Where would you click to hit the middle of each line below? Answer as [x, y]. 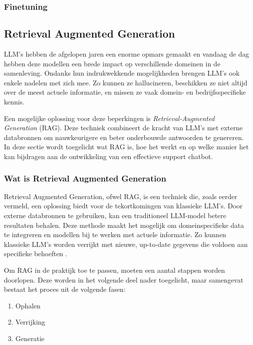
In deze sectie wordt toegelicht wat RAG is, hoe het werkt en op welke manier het [126, 147]
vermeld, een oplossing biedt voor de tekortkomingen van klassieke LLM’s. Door [123, 206]
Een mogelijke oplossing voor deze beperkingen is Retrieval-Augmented [109, 118]
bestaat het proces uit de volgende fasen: [65, 289]
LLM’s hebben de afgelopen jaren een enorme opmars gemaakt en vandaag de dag [126, 54]
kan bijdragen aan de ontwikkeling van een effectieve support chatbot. [108, 156]
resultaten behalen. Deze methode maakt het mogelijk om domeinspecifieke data [124, 225]
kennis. [14, 102]
